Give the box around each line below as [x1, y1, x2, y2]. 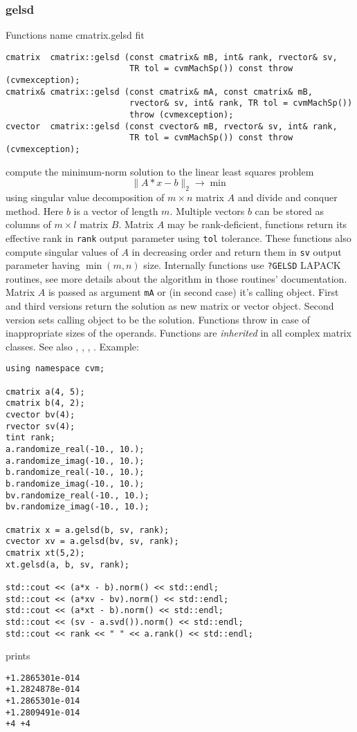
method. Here [6, 203, 64, 218]
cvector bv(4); [6, 410, 75, 420]
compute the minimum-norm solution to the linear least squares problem [6, 164, 314, 178]
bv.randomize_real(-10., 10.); [6, 490, 149, 500]
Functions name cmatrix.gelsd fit [6, 28, 145, 42]
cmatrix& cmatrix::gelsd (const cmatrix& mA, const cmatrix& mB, [6, 86, 313, 97]
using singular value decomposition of [6, 190, 165, 205]
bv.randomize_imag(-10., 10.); [6, 502, 149, 512]
